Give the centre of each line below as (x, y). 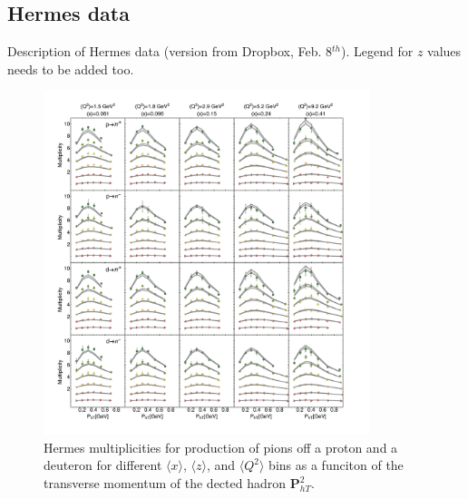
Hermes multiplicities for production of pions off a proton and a (221, 447)
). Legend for (377, 51)
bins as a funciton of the (336, 465)
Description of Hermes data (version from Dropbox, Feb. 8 (170, 51)
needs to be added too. (71, 68)
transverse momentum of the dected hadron (165, 483)
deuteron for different (103, 465)
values (444, 51)
